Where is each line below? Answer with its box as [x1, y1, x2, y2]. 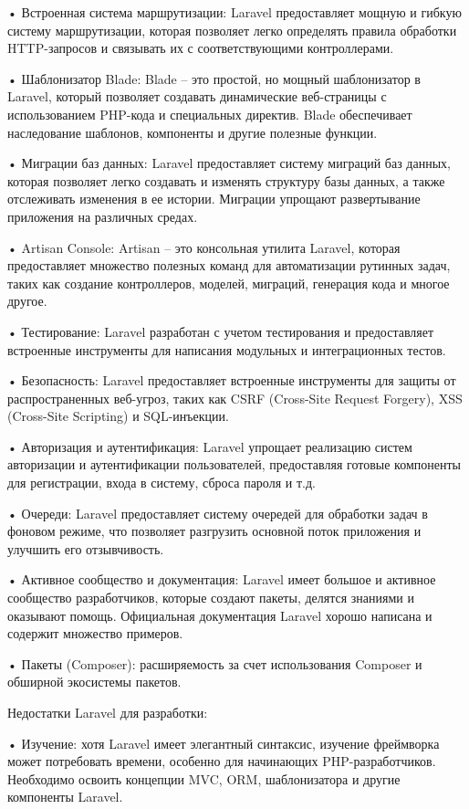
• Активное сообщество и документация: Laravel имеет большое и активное [7, 570, 436, 589]
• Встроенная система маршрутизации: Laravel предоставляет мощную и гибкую [7, 3, 462, 21]
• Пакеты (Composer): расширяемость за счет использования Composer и [7, 654, 422, 673]
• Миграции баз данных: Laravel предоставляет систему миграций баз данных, [7, 153, 451, 173]
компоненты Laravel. [7, 787, 123, 806]
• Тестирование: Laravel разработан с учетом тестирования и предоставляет [7, 321, 434, 341]
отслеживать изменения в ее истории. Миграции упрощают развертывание [7, 189, 421, 208]
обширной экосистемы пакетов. [7, 672, 182, 691]
